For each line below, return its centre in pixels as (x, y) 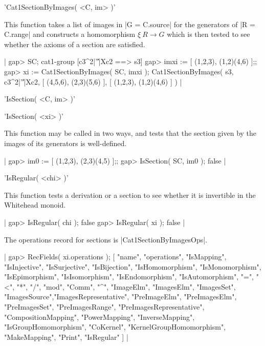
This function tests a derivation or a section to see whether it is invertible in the (130, 195)
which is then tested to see (208, 34)
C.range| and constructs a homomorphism (70, 34)
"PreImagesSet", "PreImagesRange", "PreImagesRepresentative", (104, 307)
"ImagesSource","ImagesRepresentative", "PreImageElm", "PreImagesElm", (120, 297)
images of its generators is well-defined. (65, 143)
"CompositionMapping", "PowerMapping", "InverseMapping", (100, 317)
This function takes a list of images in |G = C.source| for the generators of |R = (130, 24)
